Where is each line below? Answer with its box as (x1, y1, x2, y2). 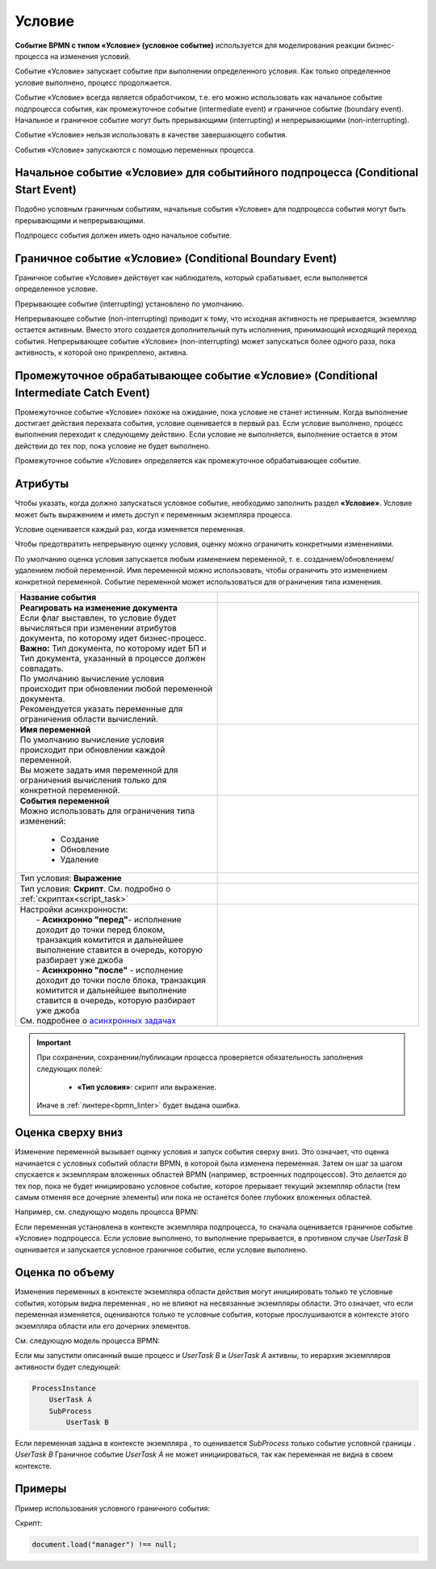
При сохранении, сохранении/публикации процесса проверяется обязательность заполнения (36, 1052, 363, 1062)
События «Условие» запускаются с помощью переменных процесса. (15, 145, 256, 154)
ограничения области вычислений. (19, 713, 159, 724)
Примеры (15, 1482, 67, 1495)
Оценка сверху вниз (15, 1126, 124, 1140)
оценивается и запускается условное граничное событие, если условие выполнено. (15, 1245, 308, 1255)
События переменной (19, 795, 110, 806)
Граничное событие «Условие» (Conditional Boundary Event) (15, 251, 337, 265)
